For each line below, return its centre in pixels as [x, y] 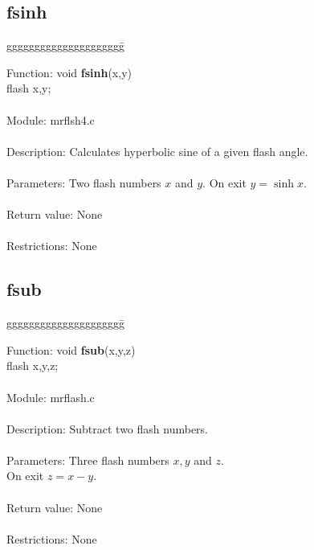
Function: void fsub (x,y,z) [71, 349]
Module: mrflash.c [51, 397]
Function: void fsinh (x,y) [69, 72]
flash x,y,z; [33, 365]
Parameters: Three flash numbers [88, 460]
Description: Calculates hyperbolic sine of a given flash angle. [157, 151]
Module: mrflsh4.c [51, 119]
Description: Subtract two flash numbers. [108, 428]
